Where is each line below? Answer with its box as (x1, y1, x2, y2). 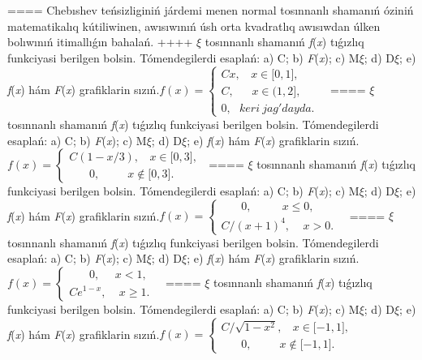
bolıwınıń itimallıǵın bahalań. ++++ (7, 33, 193, 50)
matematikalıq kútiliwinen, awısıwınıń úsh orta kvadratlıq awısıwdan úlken (7, 17, 381, 34)
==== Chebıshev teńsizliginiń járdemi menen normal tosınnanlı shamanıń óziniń (7, 2, 414, 18)
